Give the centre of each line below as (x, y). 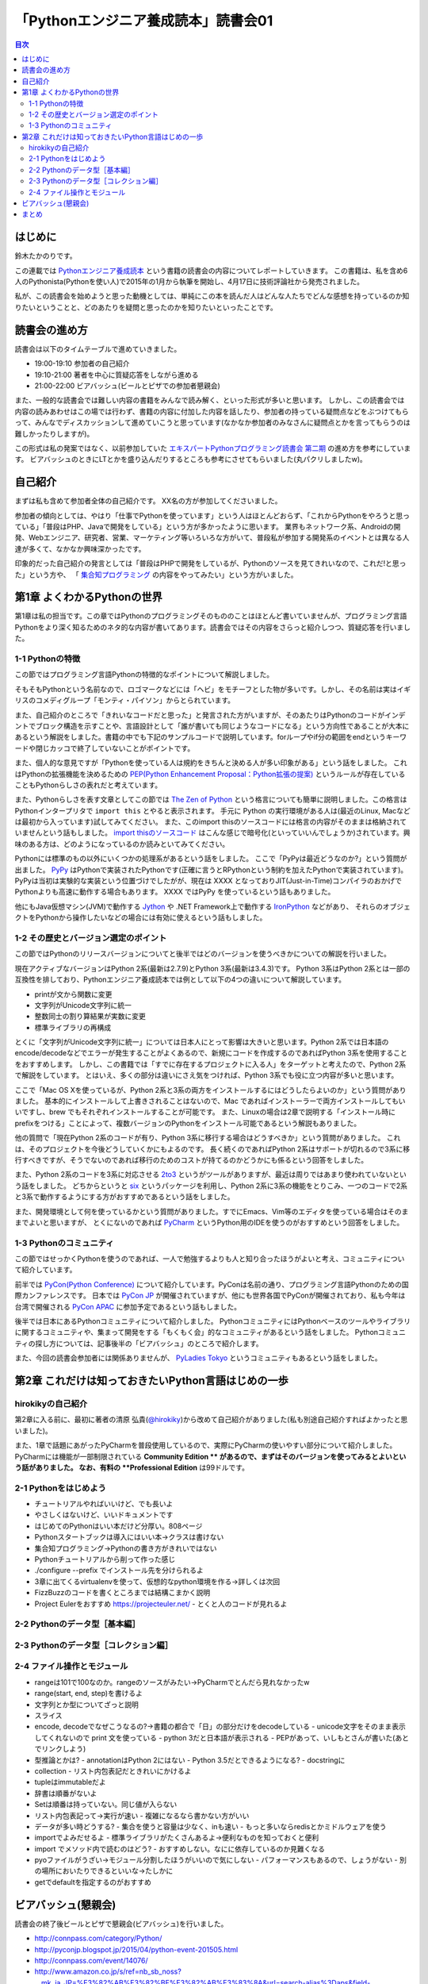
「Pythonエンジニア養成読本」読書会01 (144, 21)
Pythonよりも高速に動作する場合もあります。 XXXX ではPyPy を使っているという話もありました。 (175, 892)
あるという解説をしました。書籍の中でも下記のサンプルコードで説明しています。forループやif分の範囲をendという (200, 737)
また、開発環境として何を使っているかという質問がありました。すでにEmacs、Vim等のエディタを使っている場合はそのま (212, 1211)
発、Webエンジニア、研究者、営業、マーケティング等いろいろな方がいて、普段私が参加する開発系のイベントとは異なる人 (212, 538)
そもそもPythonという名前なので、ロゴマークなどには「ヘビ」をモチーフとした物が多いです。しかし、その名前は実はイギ (213, 689)
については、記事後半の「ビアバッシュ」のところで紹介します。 (159, 1343)
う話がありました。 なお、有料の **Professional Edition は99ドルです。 (132, 1467)
